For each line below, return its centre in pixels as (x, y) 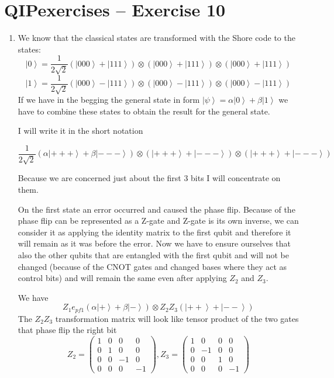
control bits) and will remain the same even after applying (122, 278)
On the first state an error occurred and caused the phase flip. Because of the (156, 209)
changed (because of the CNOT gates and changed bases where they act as (152, 266)
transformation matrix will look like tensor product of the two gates (177, 318)
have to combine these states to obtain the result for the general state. (144, 111)
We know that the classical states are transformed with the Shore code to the (156, 38)
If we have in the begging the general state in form (109, 100)
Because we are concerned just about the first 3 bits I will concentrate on (149, 178)
